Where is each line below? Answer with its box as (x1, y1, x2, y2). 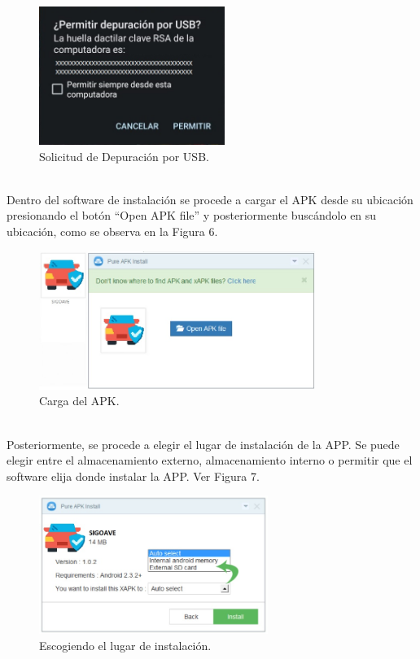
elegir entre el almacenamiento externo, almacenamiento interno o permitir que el (7, 452, 413, 469)
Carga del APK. (39, 392, 120, 409)
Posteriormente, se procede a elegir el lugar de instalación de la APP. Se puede (7, 435, 400, 452)
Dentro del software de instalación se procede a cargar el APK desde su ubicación (7, 190, 413, 207)
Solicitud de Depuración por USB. (39, 147, 209, 164)
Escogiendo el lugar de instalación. (39, 636, 212, 653)
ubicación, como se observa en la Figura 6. (7, 223, 218, 240)
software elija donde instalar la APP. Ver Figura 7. (7, 467, 260, 484)
